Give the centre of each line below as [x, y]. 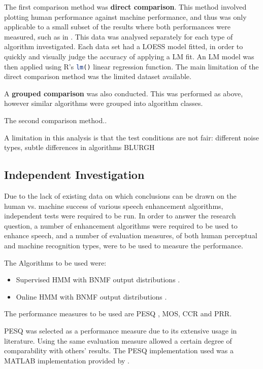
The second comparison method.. [56, 120]
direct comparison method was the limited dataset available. [98, 76]
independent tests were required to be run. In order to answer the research [120, 216]
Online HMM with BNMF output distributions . [91, 296]
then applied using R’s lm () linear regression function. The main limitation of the [131, 66]
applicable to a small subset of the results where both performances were [117, 27]
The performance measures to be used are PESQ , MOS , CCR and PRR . [118, 313]
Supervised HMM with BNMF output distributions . [98, 280]
